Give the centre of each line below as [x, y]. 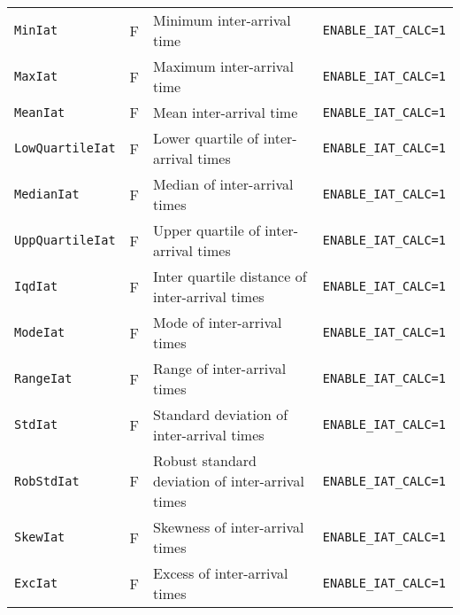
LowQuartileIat [65, 148]
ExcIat [36, 583]
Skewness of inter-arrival [229, 527]
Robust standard [205, 460]
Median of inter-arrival [223, 184]
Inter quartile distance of [230, 276]
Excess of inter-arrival [221, 573]
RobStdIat [47, 481]
